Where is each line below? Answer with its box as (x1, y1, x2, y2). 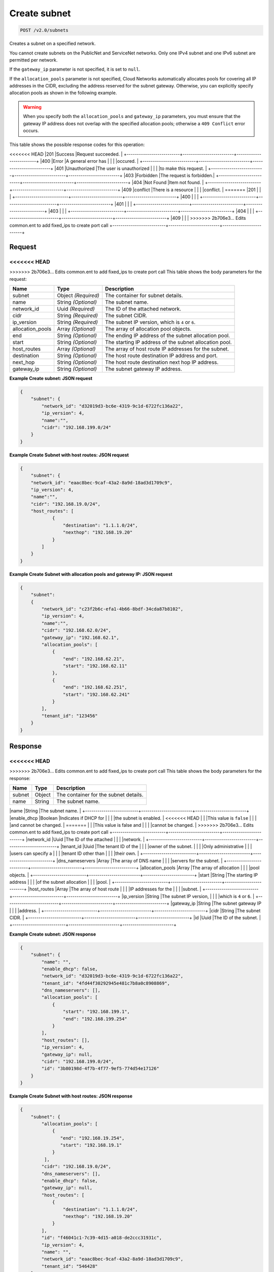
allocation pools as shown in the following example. (9, 90, 117, 96)
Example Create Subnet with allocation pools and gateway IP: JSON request (9, 571, 173, 577)
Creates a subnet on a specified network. (9, 41, 96, 47)
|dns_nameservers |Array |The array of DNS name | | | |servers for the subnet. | (56, 857, 223, 863)
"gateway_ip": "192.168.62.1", (41, 634, 119, 641)
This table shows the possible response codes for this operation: (9, 141, 145, 148)
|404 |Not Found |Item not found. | (131, 180, 204, 186)
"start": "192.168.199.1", (62, 1009, 130, 1015)
